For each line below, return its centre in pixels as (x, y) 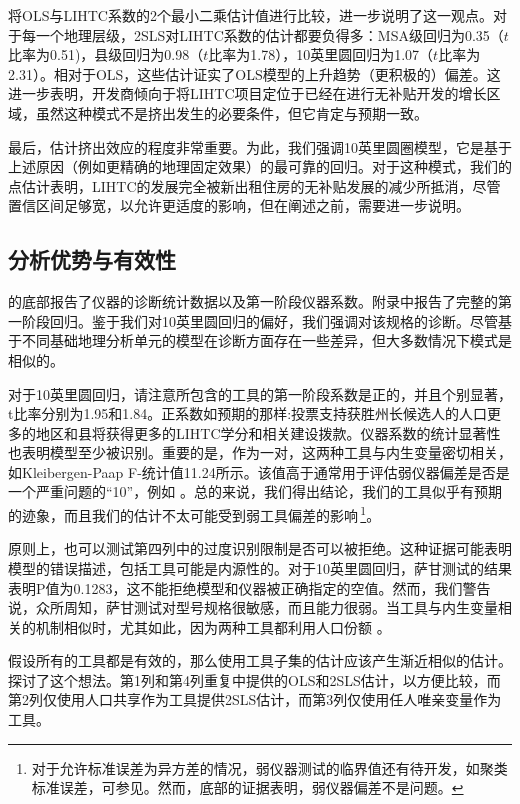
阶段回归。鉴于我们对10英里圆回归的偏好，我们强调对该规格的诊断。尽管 (259, 320)
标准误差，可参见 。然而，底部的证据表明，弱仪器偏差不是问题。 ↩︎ (247, 787)
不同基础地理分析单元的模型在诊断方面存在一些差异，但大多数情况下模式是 (266, 340)
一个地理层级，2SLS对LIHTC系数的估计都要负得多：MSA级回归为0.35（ (269, 34)
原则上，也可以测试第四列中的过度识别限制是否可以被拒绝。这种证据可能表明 (260, 548)
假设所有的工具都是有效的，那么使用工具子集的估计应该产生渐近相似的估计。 (260, 660)
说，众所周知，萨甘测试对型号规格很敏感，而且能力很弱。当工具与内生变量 (253, 607)
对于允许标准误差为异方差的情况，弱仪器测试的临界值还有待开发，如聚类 (269, 767)
